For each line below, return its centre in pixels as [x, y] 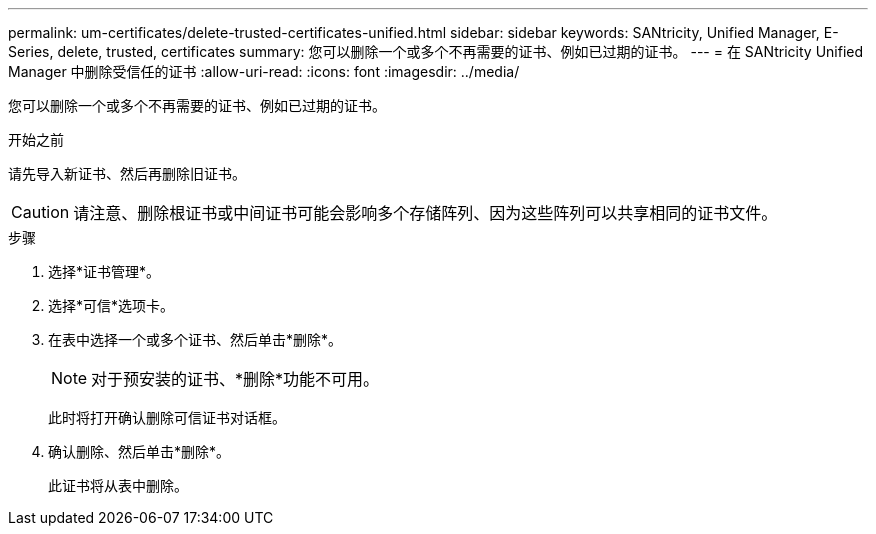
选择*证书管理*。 [104, 271]
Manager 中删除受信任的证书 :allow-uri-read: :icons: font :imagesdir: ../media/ [264, 71]
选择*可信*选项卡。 [111, 305]
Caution [40, 212]
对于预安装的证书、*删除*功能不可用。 [235, 379]
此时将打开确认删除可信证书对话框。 [167, 417]
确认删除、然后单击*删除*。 [139, 451]
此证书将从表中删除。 [118, 485]
